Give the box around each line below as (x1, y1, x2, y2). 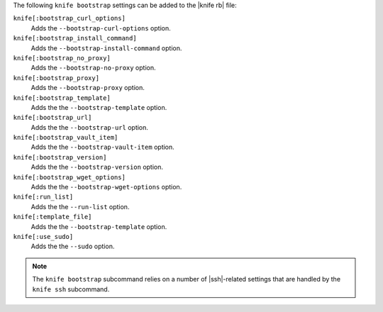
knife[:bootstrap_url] (13, 113, 92, 122)
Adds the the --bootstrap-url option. (30, 123, 149, 131)
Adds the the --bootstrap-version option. (30, 163, 163, 172)
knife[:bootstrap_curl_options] (13, 14, 126, 23)
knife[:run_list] (13, 193, 74, 201)
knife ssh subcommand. (32, 284, 110, 294)
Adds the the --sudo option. (30, 242, 115, 251)
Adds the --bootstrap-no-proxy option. (30, 64, 156, 72)
